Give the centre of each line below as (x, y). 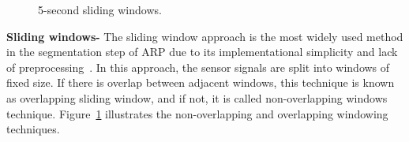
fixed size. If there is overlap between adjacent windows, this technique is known (201, 82)
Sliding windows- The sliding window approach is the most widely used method (205, 36)
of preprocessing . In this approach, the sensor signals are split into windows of (198, 67)
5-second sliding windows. (100, 9)
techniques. (33, 129)
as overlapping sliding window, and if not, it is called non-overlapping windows (197, 97)
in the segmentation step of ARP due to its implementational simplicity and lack (202, 52)
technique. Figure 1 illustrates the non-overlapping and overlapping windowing (197, 113)
